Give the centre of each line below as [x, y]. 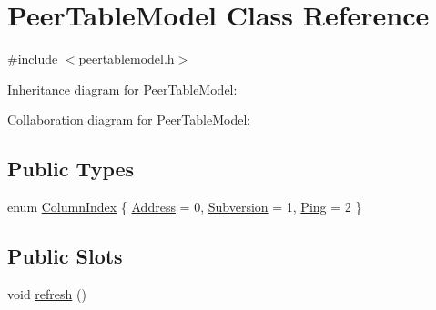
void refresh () [47, 293]
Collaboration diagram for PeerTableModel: [129, 120]
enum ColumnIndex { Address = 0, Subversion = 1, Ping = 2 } [185, 207]
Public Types [71, 169]
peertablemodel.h [127, 59]
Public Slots [65, 256]
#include [33, 59]
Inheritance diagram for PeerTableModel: [122, 89]
